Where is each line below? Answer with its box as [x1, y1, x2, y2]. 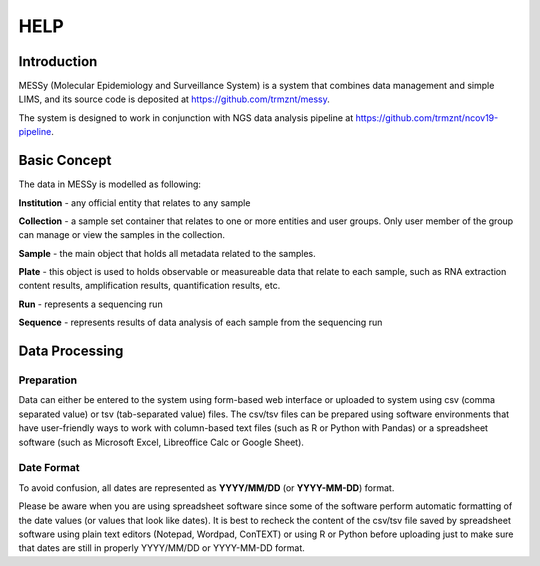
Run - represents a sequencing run [18, 298, 164, 310]
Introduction [18, 53, 98, 70]
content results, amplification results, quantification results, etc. [18, 280, 281, 292]
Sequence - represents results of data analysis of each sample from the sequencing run [18, 316, 383, 329]
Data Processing [18, 343, 124, 360]
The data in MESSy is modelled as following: [18, 178, 202, 190]
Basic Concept [18, 152, 112, 169]
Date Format [18, 461, 80, 475]
